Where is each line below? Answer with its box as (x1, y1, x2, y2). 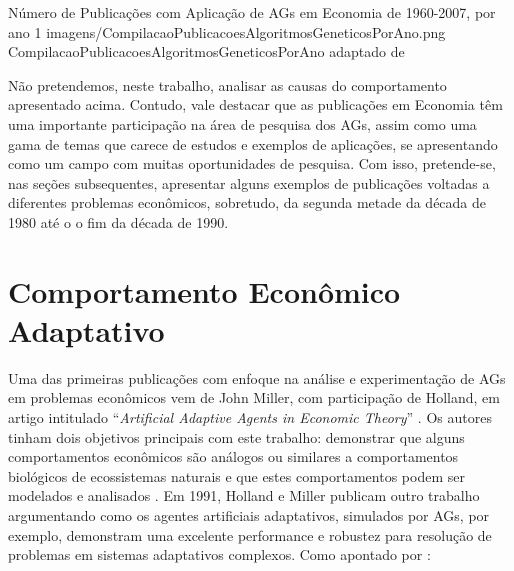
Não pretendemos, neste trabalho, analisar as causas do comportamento (8, 74, 447, 95)
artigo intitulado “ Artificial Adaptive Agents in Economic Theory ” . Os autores (8, 407, 492, 428)
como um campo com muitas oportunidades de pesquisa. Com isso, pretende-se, (8, 153, 496, 174)
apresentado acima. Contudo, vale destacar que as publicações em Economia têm (8, 94, 503, 115)
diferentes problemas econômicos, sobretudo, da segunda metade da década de (8, 192, 487, 213)
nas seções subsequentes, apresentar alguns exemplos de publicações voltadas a (8, 172, 490, 193)
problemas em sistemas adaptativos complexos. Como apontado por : (8, 544, 431, 565)
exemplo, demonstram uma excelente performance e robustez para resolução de (8, 524, 492, 545)
